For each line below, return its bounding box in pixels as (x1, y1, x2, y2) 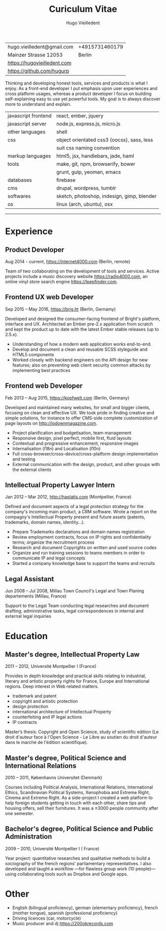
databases (7, 177, 32, 184)
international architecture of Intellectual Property (12, 709, 112, 715)
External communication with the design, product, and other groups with (12, 461, 160, 467)
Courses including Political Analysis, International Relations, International (5, 784, 153, 790)
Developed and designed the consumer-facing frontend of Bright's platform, (5, 316, 161, 322)
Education (5, 631, 48, 642)
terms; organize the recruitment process (12, 539, 95, 545)
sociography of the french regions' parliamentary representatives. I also (5, 860, 152, 866)
